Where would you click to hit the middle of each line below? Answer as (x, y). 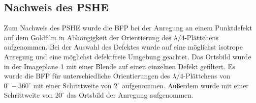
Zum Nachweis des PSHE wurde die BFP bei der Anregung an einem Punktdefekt (128, 28)
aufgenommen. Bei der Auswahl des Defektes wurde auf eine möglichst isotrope (124, 47)
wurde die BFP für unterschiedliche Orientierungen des (87, 76)
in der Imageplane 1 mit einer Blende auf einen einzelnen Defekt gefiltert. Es (120, 66)
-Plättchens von (207, 76)
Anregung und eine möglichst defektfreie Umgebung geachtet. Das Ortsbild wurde (128, 56)
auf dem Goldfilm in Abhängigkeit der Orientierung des (88, 37)
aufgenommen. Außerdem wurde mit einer (185, 85)
